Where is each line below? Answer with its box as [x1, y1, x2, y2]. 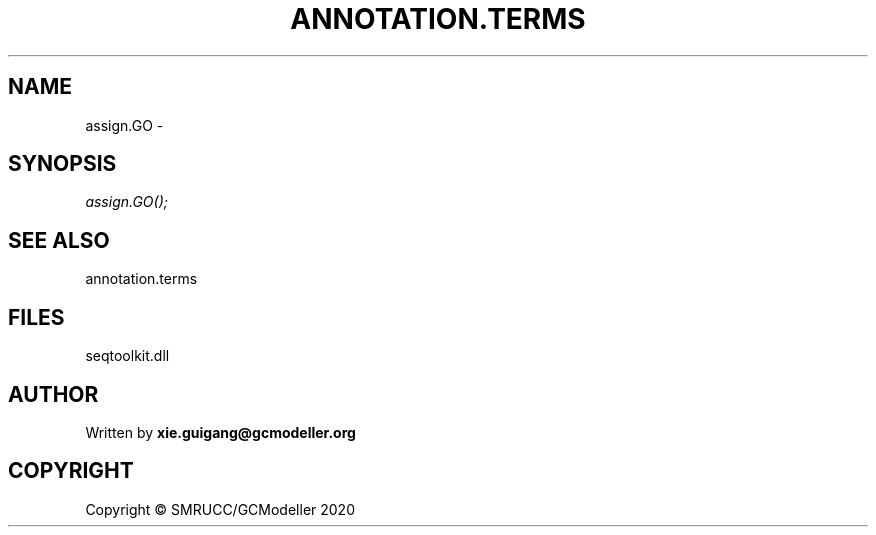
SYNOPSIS [8, 151, 117, 177]
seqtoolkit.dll [85, 347, 170, 365]
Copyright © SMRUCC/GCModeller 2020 [85, 500, 355, 518]
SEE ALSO [8, 227, 110, 253]
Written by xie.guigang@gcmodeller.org [85, 423, 356, 441]
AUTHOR [8, 381, 99, 407]
